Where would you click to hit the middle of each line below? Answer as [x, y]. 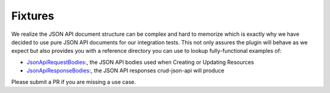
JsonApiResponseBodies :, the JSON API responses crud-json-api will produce [125, 71]
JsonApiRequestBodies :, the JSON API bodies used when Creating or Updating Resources [140, 62]
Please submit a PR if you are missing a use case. [74, 81]
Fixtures [33, 16]
